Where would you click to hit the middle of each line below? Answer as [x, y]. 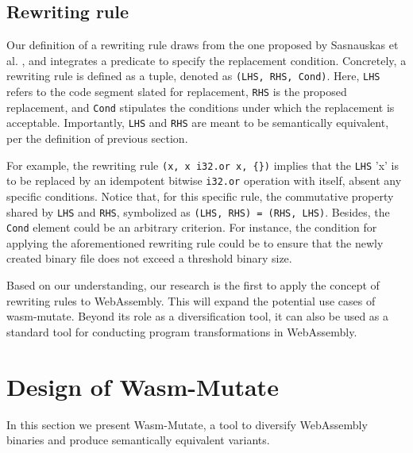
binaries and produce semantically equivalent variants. [138, 440]
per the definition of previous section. [97, 138]
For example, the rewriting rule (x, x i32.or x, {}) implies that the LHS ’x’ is [203, 165]
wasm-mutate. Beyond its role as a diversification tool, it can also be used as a [198, 316]
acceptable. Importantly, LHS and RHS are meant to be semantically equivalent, [198, 123]
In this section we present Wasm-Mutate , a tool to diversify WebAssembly [187, 424]
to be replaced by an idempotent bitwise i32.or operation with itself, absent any [204, 180]
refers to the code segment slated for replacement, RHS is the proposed [177, 92]
